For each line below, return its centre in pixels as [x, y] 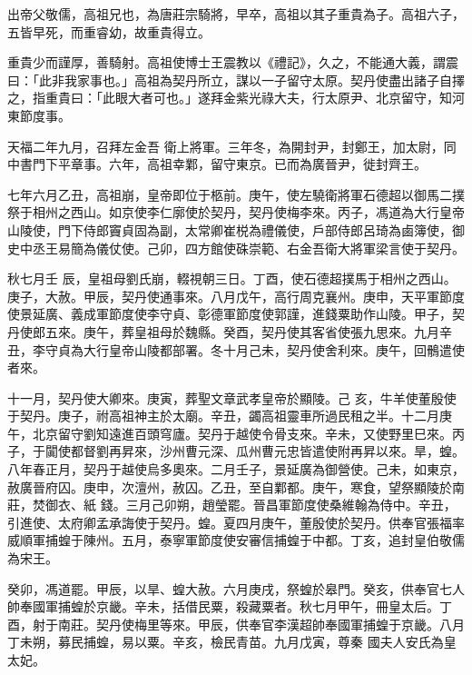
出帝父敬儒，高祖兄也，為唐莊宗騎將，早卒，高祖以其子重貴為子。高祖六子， [236, 14]
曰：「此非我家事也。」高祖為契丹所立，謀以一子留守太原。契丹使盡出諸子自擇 [236, 79]
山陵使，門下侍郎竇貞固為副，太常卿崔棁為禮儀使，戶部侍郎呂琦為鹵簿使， [230, 229]
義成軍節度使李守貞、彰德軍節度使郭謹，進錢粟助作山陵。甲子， [261, 314]
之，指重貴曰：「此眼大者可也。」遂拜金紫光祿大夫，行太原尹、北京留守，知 [230, 98]
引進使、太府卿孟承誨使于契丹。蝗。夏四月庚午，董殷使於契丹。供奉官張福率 [236, 522]
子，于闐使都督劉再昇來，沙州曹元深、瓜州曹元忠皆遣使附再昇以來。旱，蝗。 [236, 451]
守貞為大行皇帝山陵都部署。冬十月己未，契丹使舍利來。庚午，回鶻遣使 [255, 349]
